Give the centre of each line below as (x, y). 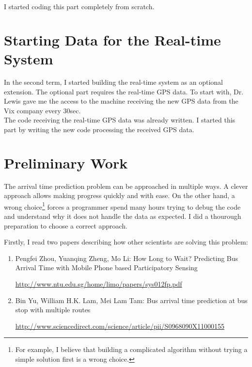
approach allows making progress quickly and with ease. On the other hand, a (119, 195)
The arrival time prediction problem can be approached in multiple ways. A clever (126, 186)
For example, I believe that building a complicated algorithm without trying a (131, 349)
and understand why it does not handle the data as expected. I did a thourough (123, 216)
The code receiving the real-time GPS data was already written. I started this (120, 120)
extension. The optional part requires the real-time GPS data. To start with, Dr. (124, 91)
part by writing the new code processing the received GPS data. (99, 129)
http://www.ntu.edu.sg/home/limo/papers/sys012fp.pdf (99, 284)
